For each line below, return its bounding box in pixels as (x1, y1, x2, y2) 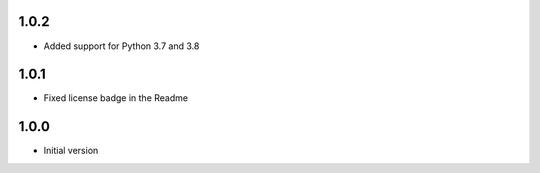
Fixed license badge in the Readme (43, 92, 189, 104)
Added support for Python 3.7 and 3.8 (43, 40, 200, 52)
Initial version (43, 145, 99, 157)
